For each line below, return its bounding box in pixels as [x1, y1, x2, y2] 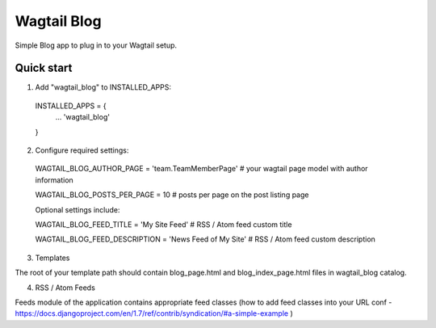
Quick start [15, 61, 73, 75]
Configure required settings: [35, 145, 129, 155]
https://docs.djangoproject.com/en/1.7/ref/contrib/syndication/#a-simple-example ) [15, 309, 294, 318]
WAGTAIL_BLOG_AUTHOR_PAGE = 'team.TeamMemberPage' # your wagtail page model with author [35, 164, 368, 174]
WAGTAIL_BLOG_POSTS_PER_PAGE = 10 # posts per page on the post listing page [35, 190, 309, 200]
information [35, 175, 74, 185]
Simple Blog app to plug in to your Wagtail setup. [15, 40, 178, 50]
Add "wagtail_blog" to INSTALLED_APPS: [35, 82, 171, 92]
